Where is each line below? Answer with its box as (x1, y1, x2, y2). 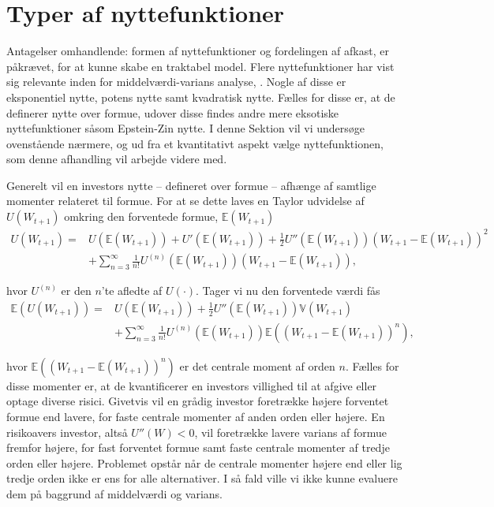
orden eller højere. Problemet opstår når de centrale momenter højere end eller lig (6, 454, 402, 471)
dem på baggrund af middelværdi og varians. (6, 485, 223, 501)
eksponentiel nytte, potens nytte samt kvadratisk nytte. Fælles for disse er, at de (6, 88, 395, 105)
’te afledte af (101, 282, 163, 299)
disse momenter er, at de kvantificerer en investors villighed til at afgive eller (6, 377, 377, 393)
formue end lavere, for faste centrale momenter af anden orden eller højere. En (6, 408, 385, 424)
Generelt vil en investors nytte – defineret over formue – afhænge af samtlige (6, 177, 376, 193)
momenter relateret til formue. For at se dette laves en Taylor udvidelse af (6, 192, 365, 209)
